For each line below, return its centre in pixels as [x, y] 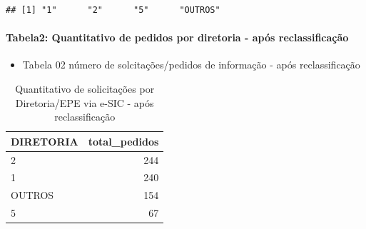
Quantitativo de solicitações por [85, 88]
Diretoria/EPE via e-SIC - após [85, 102]
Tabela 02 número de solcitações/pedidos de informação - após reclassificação [191, 65]
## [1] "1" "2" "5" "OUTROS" [113, 10]
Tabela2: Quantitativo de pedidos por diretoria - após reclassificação [177, 37]
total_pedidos [123, 141]
